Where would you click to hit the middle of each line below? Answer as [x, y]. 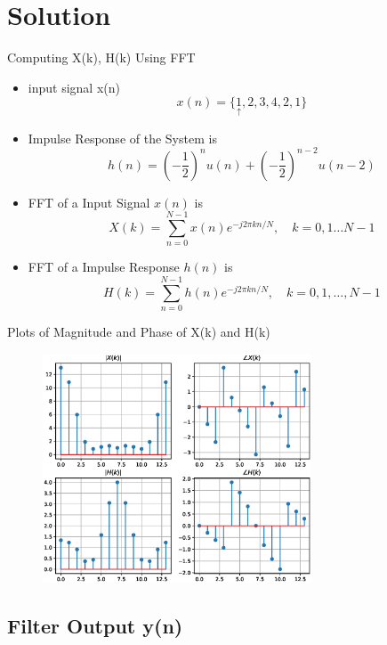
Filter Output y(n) [95, 626]
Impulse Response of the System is [122, 138]
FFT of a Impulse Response [104, 267]
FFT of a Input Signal [89, 202]
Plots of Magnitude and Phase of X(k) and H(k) [139, 332]
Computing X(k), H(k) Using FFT [101, 57]
